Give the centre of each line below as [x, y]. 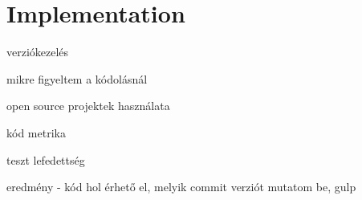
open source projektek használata [88, 106]
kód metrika [36, 132]
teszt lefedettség [46, 159]
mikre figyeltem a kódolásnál [77, 78]
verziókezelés [38, 52]
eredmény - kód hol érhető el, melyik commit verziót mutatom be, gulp [181, 187]
